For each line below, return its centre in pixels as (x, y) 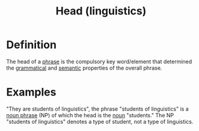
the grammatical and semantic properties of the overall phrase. (84, 68)
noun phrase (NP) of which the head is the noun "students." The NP (90, 115)
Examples (31, 92)
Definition (32, 45)
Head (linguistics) (101, 11)
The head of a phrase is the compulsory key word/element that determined (99, 61)
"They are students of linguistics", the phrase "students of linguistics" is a (98, 109)
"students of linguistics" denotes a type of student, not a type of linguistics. (100, 121)
